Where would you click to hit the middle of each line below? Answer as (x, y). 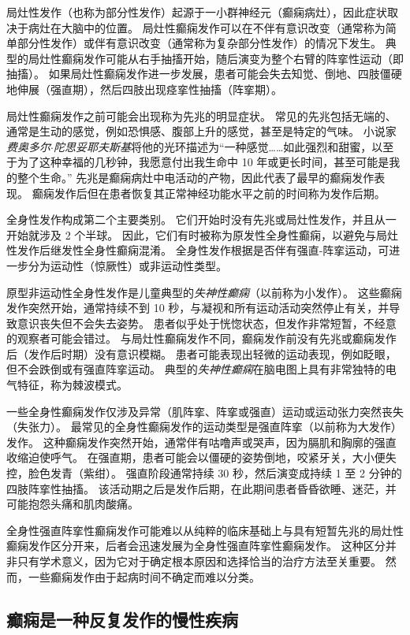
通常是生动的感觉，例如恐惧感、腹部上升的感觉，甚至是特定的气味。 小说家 (201, 131)
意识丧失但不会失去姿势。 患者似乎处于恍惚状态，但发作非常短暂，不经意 (207, 323)
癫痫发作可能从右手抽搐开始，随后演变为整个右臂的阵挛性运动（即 (232, 58)
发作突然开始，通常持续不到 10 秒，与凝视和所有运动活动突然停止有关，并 (198, 308)
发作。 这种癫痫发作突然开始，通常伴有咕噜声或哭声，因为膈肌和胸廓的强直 (201, 442)
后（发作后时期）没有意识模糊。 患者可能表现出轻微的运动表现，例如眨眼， (201, 353)
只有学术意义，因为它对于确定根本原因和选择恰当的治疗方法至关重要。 (199, 561)
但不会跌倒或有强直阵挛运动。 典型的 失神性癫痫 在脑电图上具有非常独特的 (196, 369)
